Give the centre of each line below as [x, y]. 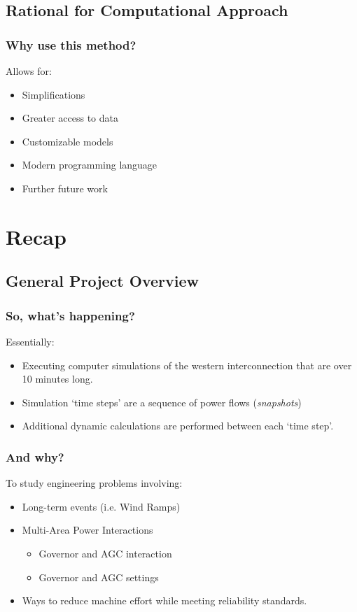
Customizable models [68, 141]
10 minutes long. [57, 379]
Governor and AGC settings [99, 577]
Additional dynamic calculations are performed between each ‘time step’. [178, 426]
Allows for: [29, 71]
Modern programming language [90, 165]
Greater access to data [70, 118]
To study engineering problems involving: [94, 483]
